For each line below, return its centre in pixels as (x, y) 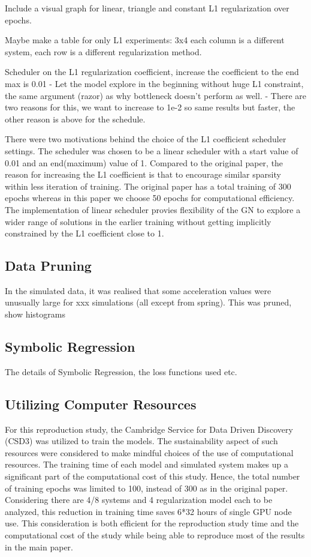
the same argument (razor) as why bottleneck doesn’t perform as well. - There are (155, 95)
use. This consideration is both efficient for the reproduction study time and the (152, 523)
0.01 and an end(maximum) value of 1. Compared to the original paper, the (144, 162)
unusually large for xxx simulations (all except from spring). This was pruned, (148, 302)
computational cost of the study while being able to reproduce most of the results (155, 535)
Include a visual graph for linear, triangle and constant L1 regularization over (147, 8)
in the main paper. (39, 546)
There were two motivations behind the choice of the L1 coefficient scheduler (146, 139)
